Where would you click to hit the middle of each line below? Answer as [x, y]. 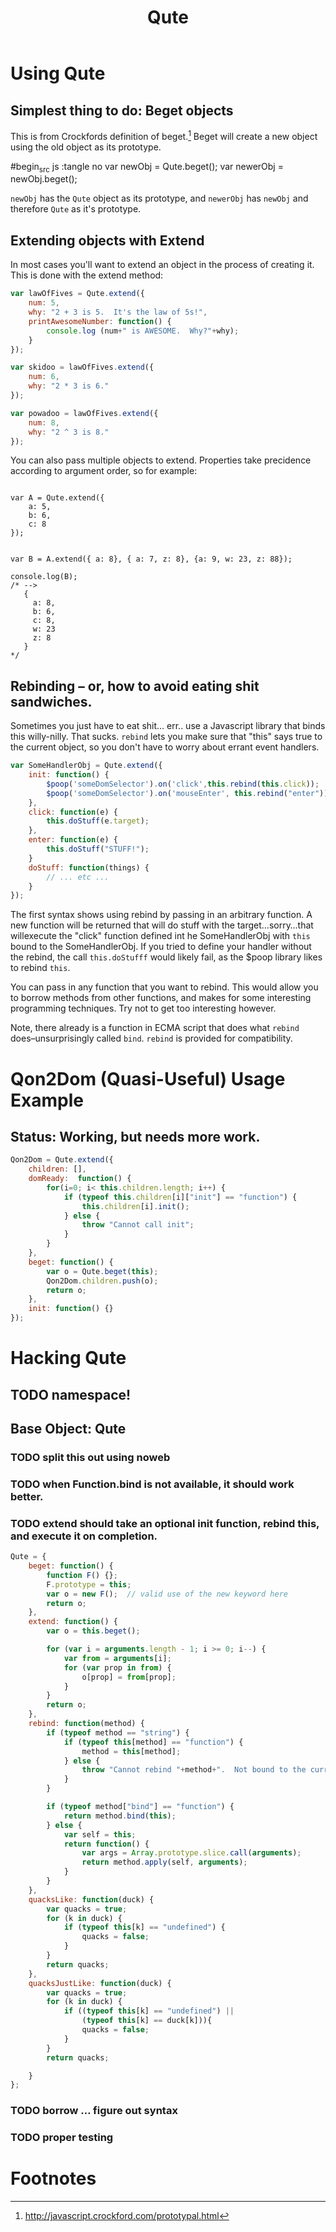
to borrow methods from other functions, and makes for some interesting [161, 998]
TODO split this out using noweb [90, 1457]
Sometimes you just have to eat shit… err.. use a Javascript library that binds [168, 726]
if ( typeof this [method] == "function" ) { [153, 1742]
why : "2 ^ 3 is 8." [69, 432]
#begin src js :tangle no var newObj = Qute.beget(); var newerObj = [147, 167]
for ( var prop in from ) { [117, 1667]
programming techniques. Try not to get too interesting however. [143, 1008]
